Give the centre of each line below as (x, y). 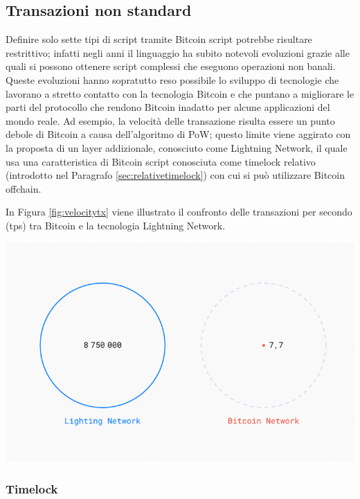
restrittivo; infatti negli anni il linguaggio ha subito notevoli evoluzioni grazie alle (178, 52)
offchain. (24, 188)
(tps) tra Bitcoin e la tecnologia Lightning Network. (116, 225)
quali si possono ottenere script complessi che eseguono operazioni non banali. (171, 66)
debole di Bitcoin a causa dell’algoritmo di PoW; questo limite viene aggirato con (178, 134)
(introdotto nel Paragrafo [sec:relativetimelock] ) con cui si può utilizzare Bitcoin (175, 175)
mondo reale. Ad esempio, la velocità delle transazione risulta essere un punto (170, 120)
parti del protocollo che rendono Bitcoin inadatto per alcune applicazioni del (168, 107)
